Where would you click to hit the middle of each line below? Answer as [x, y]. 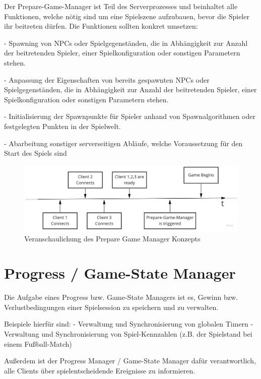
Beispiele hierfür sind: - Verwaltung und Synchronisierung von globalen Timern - [129, 324]
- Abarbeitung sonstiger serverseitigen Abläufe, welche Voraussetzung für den [123, 143]
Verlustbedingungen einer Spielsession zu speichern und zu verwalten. [111, 307]
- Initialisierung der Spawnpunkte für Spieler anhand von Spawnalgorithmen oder [130, 116]
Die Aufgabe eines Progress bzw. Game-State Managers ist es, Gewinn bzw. [121, 297]
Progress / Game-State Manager [120, 273]
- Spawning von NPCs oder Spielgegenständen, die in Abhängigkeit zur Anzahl [126, 43]
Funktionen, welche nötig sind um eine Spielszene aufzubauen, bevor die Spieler [127, 16]
